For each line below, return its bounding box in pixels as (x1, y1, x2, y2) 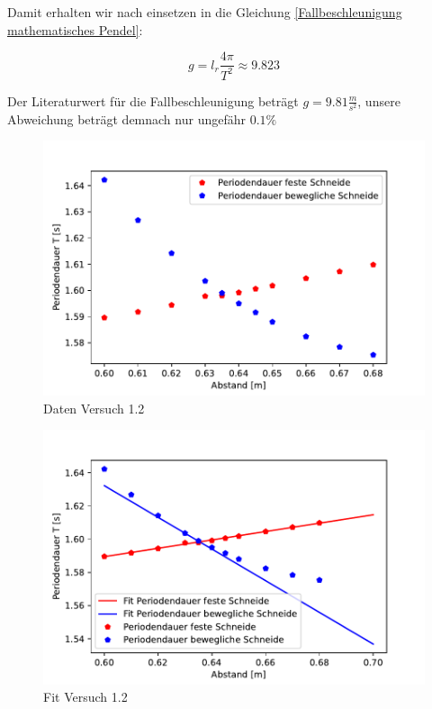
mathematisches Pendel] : (7, 20, 143, 39)
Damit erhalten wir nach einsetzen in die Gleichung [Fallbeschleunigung (7, 3, 402, 21)
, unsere (357, 91, 400, 110)
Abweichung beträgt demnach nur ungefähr (7, 109, 246, 128)
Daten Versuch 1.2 (43, 398, 145, 417)
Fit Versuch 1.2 (43, 687, 128, 706)
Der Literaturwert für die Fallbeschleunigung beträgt (7, 91, 299, 110)
